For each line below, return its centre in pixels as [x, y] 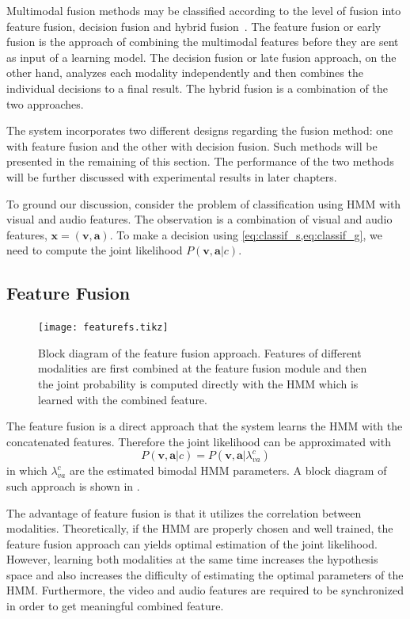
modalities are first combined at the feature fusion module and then [203, 368]
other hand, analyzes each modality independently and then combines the [185, 73]
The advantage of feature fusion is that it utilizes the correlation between [184, 512]
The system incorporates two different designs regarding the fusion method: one [200, 130]
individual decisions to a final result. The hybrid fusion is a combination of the [197, 88]
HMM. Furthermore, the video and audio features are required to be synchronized [205, 590]
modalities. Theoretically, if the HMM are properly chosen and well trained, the [200, 528]
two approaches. [45, 103]
